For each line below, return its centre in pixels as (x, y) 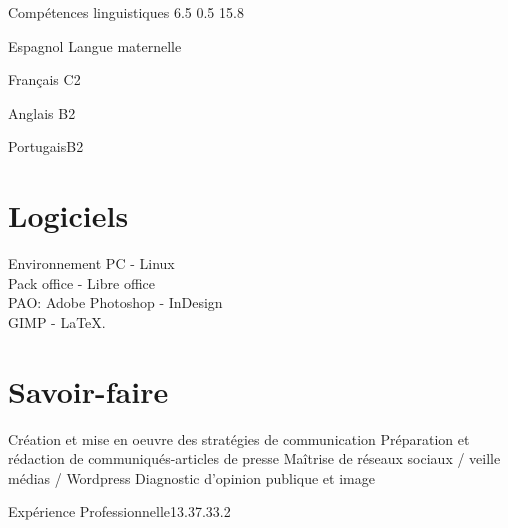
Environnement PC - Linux (91, 263)
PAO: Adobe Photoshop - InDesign (115, 302)
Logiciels (68, 215)
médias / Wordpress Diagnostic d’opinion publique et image (191, 477)
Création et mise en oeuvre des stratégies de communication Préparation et (239, 438)
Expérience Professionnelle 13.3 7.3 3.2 (119, 511)
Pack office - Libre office (81, 282)
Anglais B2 (42, 112)
